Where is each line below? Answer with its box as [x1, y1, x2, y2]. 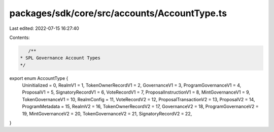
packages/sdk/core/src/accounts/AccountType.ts [9, 8, 227, 19]
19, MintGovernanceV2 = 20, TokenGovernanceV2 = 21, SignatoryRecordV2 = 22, [22, 110, 192, 116]
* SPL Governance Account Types [20, 55, 101, 61]
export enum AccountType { [9, 75, 68, 81]
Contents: [9, 34, 30, 40]
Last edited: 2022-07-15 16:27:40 [9, 25, 80, 31]
